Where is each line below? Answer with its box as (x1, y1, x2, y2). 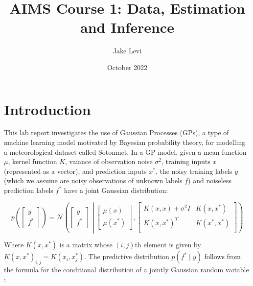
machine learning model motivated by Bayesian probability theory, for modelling (4, 137, 246, 147)
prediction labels (4, 185, 53, 195)
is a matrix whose (59, 239, 113, 250)
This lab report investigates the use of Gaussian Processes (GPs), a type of (4, 127, 229, 138)
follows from (204, 251, 241, 262)
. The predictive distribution (84, 251, 169, 262)
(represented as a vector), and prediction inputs (4, 166, 147, 176)
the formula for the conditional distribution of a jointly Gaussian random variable (4, 264, 249, 275)
